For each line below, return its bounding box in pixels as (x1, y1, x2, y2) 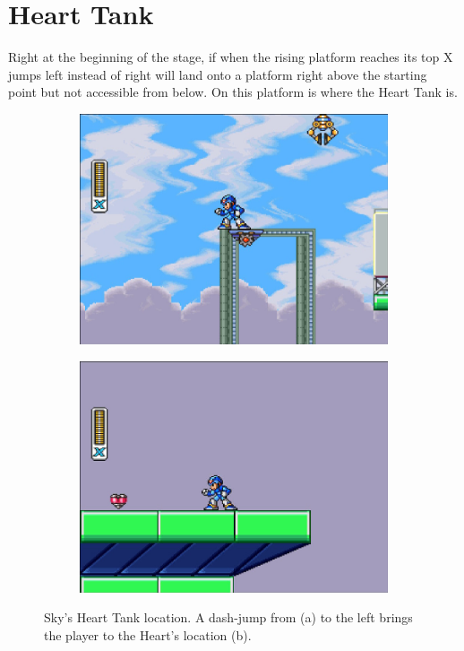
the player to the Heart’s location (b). (44, 626, 252, 645)
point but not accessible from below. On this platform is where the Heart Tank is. (8, 82, 458, 101)
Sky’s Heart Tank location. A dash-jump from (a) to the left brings (44, 608, 413, 627)
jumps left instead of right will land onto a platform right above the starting (8, 65, 427, 83)
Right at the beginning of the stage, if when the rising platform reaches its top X (8, 48, 453, 66)
